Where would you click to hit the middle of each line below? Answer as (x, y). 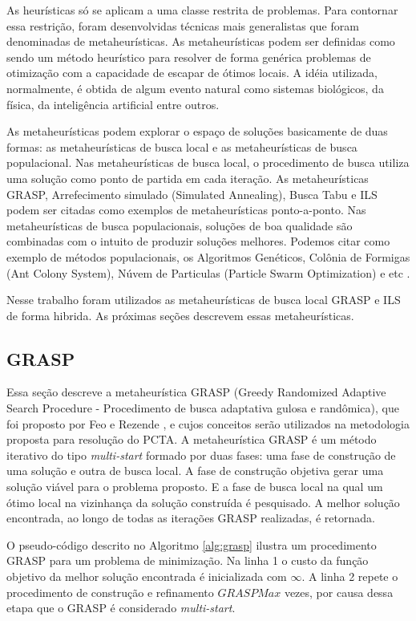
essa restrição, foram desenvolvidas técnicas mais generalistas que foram (183, 25)
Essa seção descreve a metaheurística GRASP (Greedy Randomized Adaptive (196, 392)
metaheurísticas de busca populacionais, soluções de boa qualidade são (180, 225)
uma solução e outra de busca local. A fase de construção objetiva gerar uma (195, 471)
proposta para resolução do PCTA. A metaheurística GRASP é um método (192, 439)
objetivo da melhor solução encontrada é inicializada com (147, 576)
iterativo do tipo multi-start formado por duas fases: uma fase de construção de (201, 455)
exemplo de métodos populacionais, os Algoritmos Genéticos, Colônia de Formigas (208, 256)
